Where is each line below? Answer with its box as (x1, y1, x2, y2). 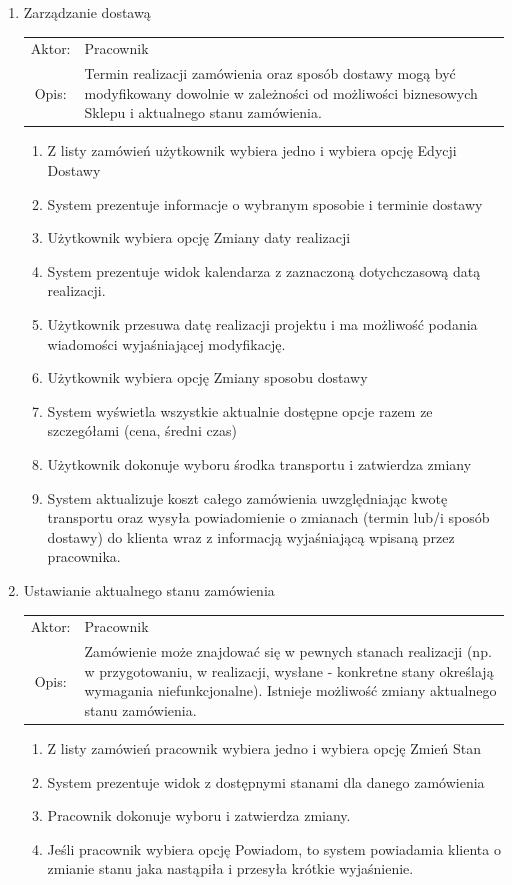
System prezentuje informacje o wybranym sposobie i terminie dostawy (47, 193, 483, 214)
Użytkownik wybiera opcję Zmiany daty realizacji (47, 227, 351, 248)
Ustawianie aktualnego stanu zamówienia (23, 579, 275, 600)
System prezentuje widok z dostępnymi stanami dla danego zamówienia (47, 771, 485, 792)
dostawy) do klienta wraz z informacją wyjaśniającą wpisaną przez (47, 526, 455, 547)
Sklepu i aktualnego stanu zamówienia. (84, 102, 322, 123)
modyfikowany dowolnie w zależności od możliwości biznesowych (84, 82, 478, 103)
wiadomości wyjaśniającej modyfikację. (47, 333, 286, 354)
